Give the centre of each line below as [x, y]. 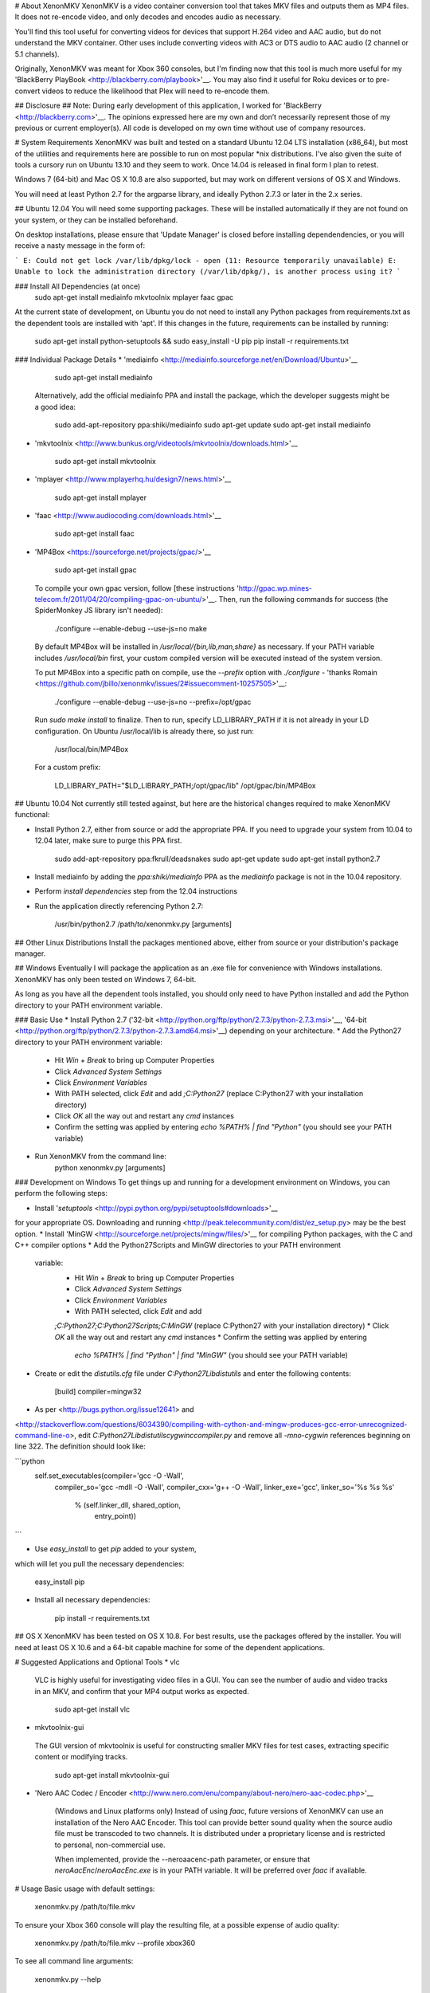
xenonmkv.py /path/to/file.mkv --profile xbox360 [115, 1943]
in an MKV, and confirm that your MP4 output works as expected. [142, 1691]
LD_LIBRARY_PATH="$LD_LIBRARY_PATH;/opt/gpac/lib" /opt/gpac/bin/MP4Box [185, 785]
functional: [32, 815]
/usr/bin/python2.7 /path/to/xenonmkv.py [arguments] [143, 924]
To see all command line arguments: [74, 1961]
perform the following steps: [61, 1193]
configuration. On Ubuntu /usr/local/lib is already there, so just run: [145, 731]
